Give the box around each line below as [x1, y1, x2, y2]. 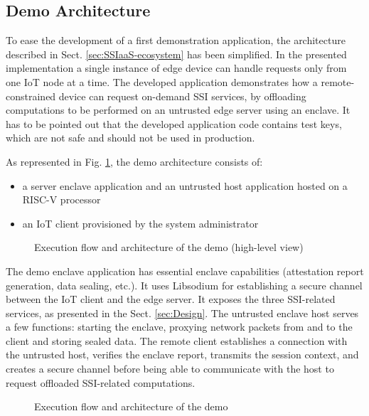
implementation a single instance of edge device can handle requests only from [6, 60, 347, 75]
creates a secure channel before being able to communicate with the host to [6, 361, 334, 376]
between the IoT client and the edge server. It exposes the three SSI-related [6, 292, 336, 306]
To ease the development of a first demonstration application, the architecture [6, 33, 346, 48]
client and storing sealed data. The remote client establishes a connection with [6, 333, 348, 348]
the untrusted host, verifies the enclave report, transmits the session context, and [6, 347, 359, 362]
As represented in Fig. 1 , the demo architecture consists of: [6, 154, 263, 169]
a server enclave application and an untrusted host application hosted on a [22, 178, 348, 193]
